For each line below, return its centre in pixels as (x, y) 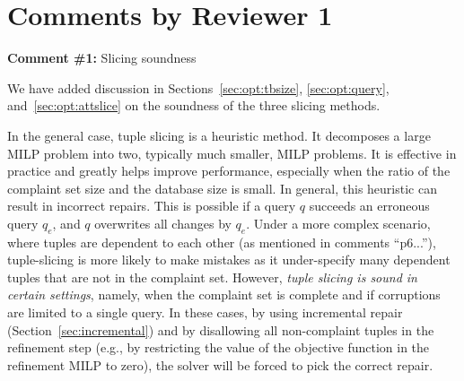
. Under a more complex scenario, (338, 223)
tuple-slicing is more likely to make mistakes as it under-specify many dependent (229, 260)
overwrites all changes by (163, 223)
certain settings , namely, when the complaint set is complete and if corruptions (224, 294)
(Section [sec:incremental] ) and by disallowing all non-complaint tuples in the (221, 329)
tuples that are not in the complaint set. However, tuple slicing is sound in (212, 277)
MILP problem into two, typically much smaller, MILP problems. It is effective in (232, 153)
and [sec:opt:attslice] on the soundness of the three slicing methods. (194, 105)
